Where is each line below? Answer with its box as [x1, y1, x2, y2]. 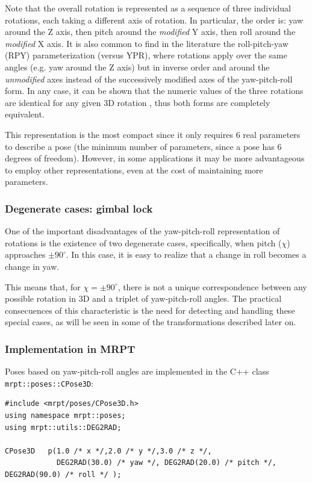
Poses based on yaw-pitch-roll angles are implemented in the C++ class [5, 365, 269, 378]
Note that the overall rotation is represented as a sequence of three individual [5, 2, 291, 14]
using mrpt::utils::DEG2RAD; [5, 423, 122, 432]
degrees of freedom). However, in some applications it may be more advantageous [5, 152, 305, 164]
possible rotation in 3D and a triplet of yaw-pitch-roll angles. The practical [5, 292, 282, 305]
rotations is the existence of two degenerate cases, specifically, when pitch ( [5, 236, 282, 249]
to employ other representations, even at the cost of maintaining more [5, 163, 263, 176]
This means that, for [5, 280, 81, 293]
